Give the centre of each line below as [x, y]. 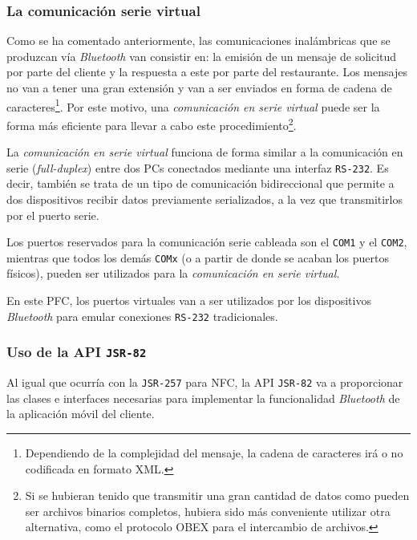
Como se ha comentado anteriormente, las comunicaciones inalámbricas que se [198, 41]
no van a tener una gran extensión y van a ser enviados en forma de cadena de [199, 87]
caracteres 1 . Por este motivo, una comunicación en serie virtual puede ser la [193, 105]
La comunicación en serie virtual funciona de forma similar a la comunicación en [205, 152]
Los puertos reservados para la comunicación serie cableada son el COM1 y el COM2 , [207, 242]
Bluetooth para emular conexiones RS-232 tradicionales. [142, 316]
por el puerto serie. [53, 215]
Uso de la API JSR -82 [77, 352]
